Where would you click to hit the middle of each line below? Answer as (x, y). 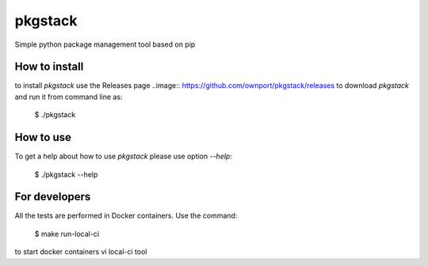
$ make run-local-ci (67, 234)
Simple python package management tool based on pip (105, 44)
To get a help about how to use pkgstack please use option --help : (124, 156)
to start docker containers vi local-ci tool (81, 252)
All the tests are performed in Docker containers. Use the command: (126, 216)
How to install (49, 67)
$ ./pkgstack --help (66, 174)
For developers (53, 197)
